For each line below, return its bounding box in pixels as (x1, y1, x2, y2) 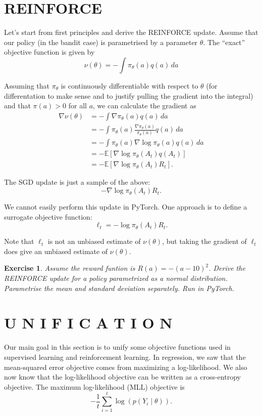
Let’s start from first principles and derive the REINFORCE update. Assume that (4, 27, 258, 37)
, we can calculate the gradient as (93, 100, 196, 111)
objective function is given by (4, 47, 95, 57)
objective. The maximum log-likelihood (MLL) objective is (4, 381, 185, 392)
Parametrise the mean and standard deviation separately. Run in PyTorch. (4, 282, 234, 293)
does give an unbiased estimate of (4, 245, 108, 256)
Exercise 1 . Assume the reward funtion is (4, 263, 135, 273)
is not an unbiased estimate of (47, 236, 141, 246)
